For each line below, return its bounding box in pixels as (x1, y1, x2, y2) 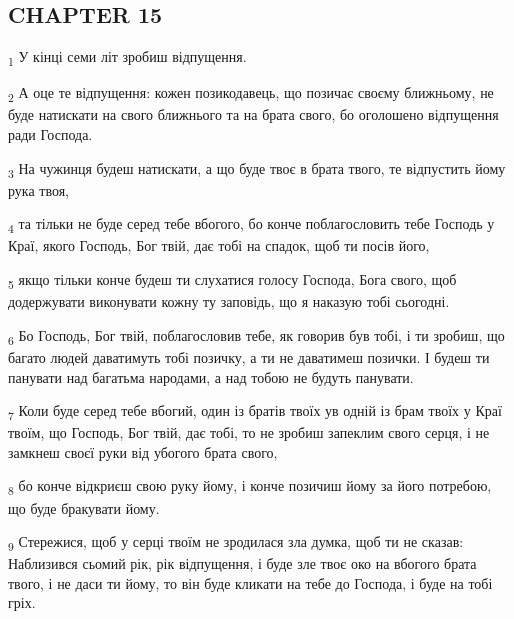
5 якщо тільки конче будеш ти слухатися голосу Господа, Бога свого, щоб (8, 269, 457, 292)
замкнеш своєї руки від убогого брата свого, (8, 441, 278, 462)
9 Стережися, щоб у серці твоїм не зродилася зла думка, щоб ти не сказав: (8, 531, 464, 554)
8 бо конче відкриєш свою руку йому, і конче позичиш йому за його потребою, (8, 475, 492, 499)
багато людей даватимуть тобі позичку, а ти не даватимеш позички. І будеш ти (8, 346, 490, 367)
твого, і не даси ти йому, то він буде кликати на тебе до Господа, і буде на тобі (8, 572, 493, 593)
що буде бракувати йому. (8, 497, 160, 518)
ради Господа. (8, 124, 93, 145)
